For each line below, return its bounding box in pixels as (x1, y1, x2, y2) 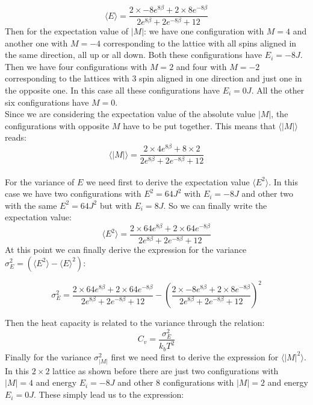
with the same (5, 199, 57, 211)
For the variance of (5, 175, 75, 188)
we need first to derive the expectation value (86, 175, 250, 188)
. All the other (251, 83, 305, 96)
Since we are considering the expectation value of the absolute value (5, 107, 256, 120)
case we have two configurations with (5, 187, 141, 200)
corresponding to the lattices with (5, 72, 129, 85)
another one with (5, 36, 68, 49)
